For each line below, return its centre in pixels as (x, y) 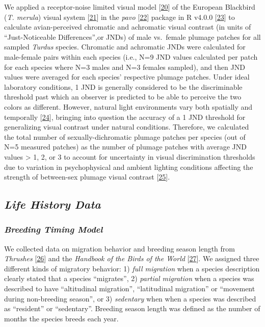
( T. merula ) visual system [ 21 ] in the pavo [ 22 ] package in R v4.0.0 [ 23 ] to (120, 17)
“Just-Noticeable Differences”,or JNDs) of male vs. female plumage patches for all (132, 36)
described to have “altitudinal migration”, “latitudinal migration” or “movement (130, 288)
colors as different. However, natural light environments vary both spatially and (128, 106)
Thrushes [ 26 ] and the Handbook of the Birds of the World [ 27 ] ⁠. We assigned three (132, 258)
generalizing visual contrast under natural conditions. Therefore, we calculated (127, 127)
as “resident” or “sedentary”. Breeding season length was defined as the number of (132, 308)
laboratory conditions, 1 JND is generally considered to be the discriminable (123, 86)
